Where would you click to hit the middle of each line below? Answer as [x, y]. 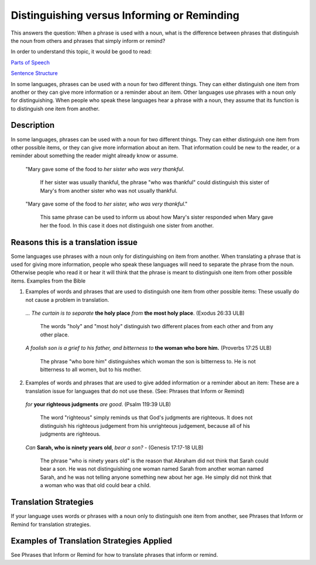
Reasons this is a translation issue [74, 242]
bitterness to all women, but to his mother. [91, 369]
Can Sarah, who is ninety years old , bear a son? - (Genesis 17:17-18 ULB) [115, 447]
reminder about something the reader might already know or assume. [95, 156]
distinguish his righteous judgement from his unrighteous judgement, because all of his [145, 426]
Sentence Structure [34, 73]
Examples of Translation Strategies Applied [92, 541]
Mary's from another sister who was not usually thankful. [109, 190]
